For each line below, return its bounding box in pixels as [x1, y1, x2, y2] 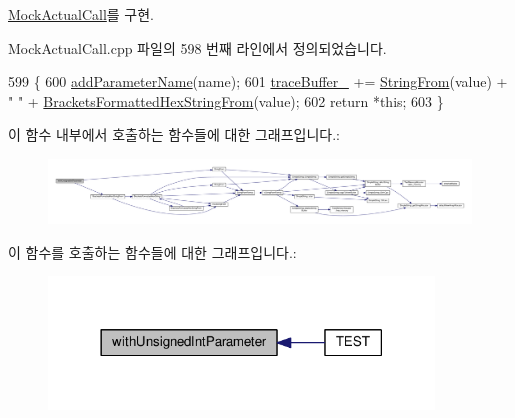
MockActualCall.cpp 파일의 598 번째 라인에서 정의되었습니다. [8, 37, 387, 58]
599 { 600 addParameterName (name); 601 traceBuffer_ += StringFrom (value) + [8, 71, 508, 92]
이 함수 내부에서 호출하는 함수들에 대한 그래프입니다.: [8, 124, 340, 145]
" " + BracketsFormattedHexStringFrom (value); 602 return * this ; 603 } [8, 90, 444, 111]
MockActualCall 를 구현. [8, 4, 154, 24]
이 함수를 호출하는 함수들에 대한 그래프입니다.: [8, 241, 297, 262]
